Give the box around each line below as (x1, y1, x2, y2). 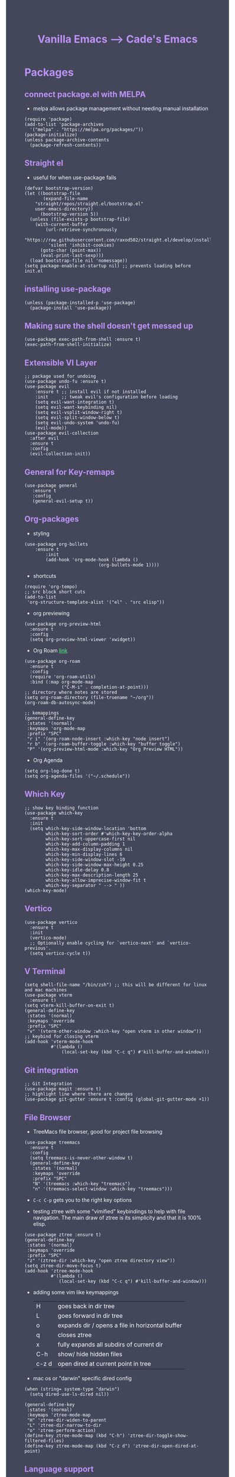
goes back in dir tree (57, 1302, 115, 1310)
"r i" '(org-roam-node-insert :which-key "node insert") (27, 736, 170, 741)
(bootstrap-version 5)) (40, 211, 99, 217)
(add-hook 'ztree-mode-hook (24, 1268, 94, 1274)
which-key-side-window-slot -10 (45, 857, 126, 863)
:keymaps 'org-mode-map (27, 726, 86, 731)
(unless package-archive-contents (24, 137, 110, 143)
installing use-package (24, 284, 112, 294)
